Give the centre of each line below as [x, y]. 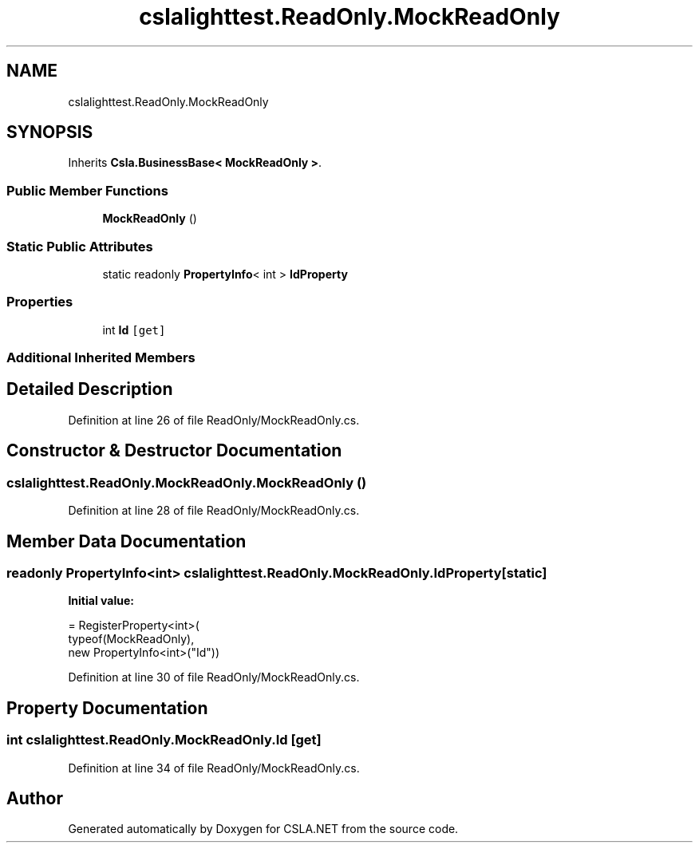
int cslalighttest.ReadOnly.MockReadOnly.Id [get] [164, 740]
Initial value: [101, 601]
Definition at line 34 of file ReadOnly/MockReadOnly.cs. [214, 768]
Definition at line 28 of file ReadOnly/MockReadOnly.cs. [214, 511]
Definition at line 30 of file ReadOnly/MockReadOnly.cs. [214, 677]
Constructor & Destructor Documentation [174, 451]
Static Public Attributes [80, 246]
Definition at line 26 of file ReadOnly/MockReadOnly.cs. [214, 420]
